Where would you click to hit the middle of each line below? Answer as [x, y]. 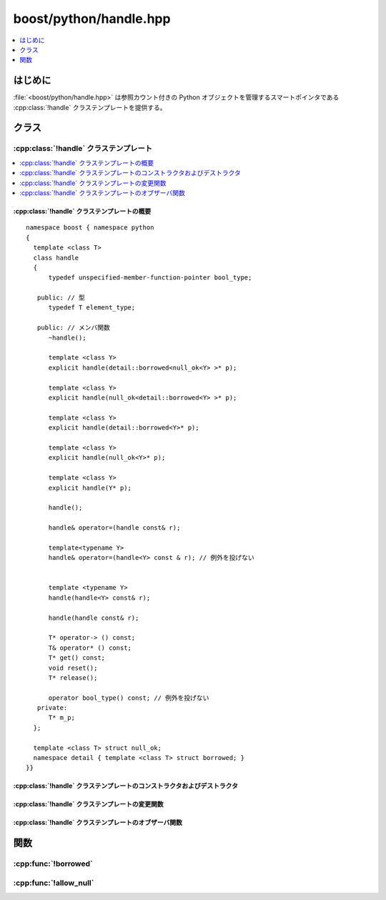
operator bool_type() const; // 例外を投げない [129, 698]
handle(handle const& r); [94, 618]
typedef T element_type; [92, 308]
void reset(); [73, 668]
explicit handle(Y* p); [90, 488]
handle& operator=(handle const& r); [114, 528]
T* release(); [73, 678]
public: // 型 [61, 298]
